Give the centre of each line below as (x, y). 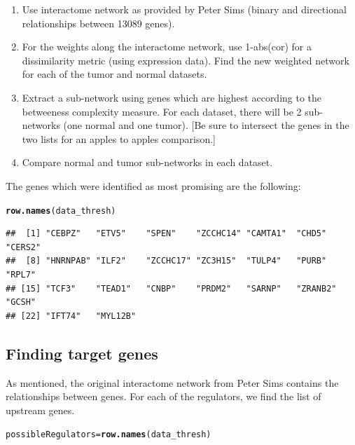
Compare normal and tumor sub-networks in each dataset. (147, 162)
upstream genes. (40, 410)
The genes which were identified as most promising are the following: (153, 185)
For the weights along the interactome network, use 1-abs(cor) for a (167, 47)
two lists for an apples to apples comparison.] (119, 138)
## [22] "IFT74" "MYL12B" (71, 316)
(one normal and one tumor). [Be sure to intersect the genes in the (206, 125)
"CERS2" (23, 247)
